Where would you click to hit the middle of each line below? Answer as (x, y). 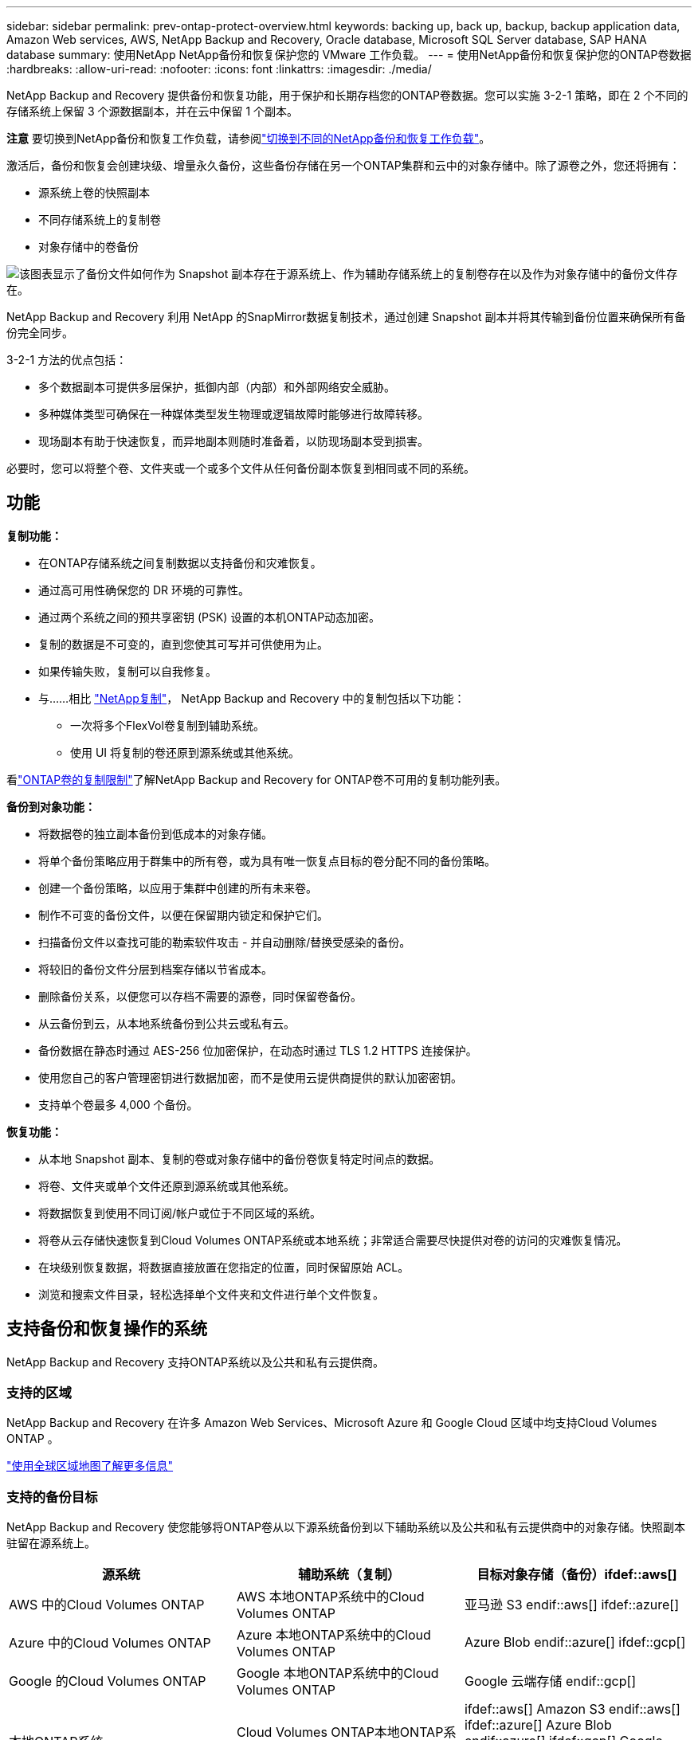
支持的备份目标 (52, 1497)
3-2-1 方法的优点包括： (67, 360)
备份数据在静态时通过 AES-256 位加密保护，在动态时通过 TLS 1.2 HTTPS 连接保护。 (258, 1050)
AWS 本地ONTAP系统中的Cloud (330, 1597)
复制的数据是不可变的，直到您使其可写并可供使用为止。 (183, 644)
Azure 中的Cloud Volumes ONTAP (110, 1643)
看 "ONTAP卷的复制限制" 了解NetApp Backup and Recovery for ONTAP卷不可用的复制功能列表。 (257, 779)
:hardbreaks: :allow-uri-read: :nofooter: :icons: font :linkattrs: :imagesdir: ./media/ (219, 69)
